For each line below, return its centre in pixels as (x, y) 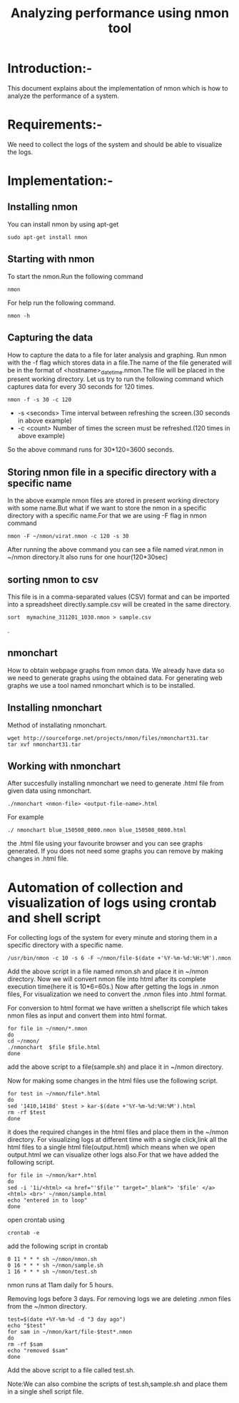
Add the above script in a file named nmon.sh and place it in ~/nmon (108, 971)
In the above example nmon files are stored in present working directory (113, 500)
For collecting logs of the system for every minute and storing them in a (112, 938)
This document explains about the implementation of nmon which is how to (118, 88)
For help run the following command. (61, 303)
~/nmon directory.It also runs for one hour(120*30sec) (88, 557)
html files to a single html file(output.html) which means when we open (111, 1148)
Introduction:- (50, 69)
